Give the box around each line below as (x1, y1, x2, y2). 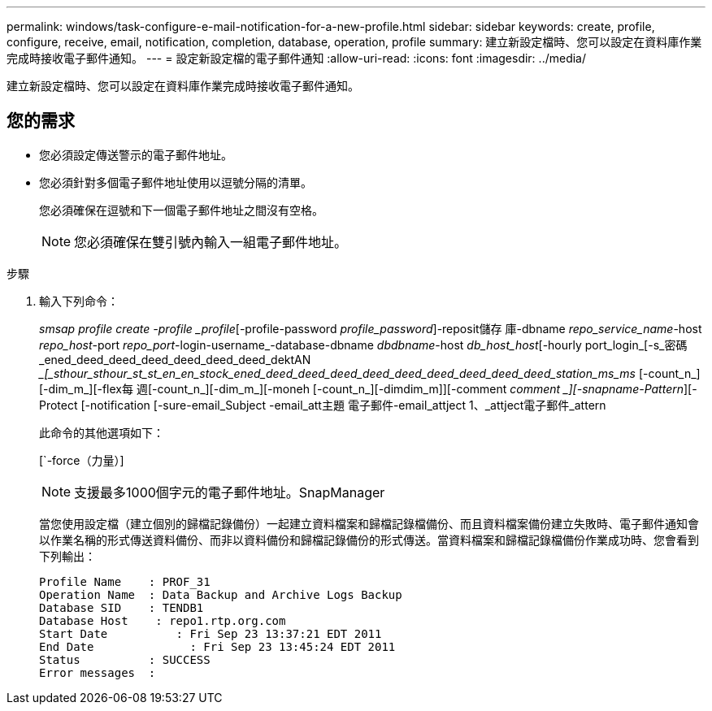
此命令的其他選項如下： (39, 425, 164, 440)
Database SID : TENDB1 (39, 600, 204, 614)
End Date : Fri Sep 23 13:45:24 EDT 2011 (39, 639, 396, 653)
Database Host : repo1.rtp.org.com (39, 613, 286, 627)
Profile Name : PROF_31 (39, 574, 211, 588)
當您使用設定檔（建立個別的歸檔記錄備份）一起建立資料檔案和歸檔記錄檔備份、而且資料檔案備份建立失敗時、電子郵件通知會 (39, 516, 699, 531)
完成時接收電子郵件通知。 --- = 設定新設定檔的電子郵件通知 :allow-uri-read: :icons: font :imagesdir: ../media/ (7, 51, 587, 65)
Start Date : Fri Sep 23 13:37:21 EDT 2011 (39, 626, 382, 640)
